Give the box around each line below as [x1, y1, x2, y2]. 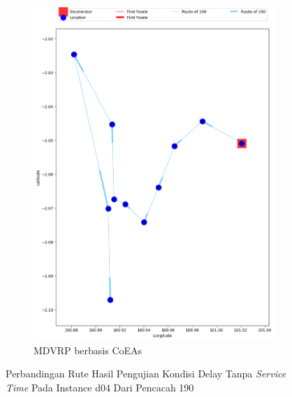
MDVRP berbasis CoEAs [34, 342, 143, 357]
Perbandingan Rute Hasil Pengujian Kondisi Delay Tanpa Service [6, 366, 286, 381]
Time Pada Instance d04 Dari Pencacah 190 [6, 379, 194, 394]
